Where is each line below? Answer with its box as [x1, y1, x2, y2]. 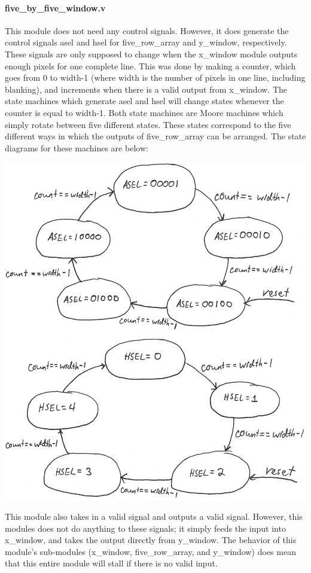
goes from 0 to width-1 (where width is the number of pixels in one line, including [5, 71, 306, 84]
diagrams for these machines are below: [5, 141, 148, 154]
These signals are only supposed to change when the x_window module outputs [5, 47, 298, 60]
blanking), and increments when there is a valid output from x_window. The [5, 83, 288, 95]
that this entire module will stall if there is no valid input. [5, 557, 218, 569]
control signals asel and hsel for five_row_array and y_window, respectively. [5, 36, 287, 48]
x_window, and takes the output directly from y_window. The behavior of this [5, 534, 297, 546]
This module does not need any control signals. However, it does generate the [5, 24, 289, 36]
